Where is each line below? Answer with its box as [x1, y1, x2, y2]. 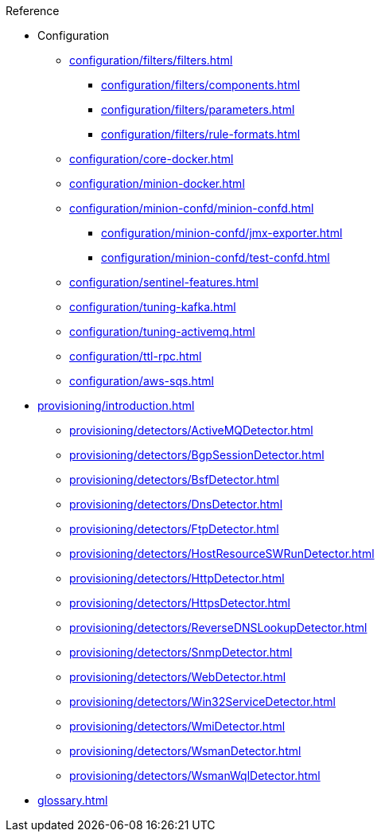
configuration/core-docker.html [69, 152, 234, 166]
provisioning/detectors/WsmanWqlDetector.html [69, 769, 321, 782]
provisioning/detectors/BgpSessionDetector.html [69, 448, 325, 462]
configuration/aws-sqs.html [69, 374, 214, 388]
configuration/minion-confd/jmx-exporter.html [101, 226, 343, 240]
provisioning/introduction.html [37, 399, 195, 412]
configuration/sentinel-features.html [69, 275, 259, 289]
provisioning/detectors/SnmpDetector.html [69, 645, 293, 659]
